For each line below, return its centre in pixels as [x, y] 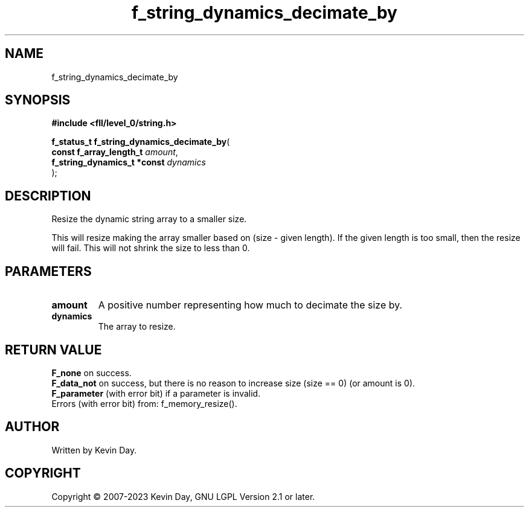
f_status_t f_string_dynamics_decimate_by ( [141, 142]
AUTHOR [32, 427]
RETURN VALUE [53, 350]
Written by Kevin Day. [94, 450]
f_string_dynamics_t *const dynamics [129, 162]
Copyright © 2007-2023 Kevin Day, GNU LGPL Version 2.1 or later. [183, 496]
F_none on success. [91, 373]
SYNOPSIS [38, 100]
